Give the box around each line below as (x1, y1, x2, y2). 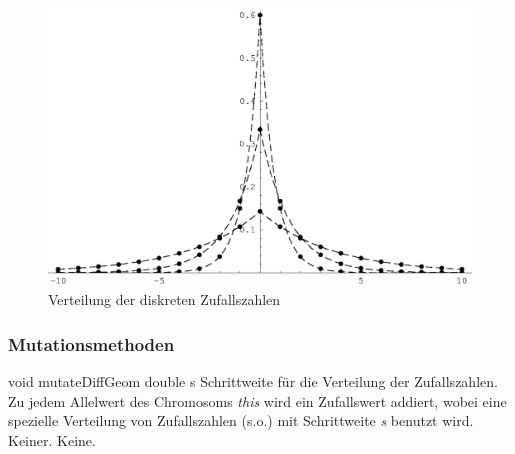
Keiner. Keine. (8, 430, 96, 451)
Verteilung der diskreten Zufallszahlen (48, 289, 281, 310)
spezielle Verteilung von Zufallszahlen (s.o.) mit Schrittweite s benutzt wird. (8, 410, 474, 431)
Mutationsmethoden (8, 331, 175, 356)
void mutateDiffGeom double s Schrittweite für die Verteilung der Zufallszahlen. (8, 371, 498, 392)
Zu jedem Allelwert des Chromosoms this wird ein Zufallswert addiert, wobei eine (8, 390, 507, 411)
